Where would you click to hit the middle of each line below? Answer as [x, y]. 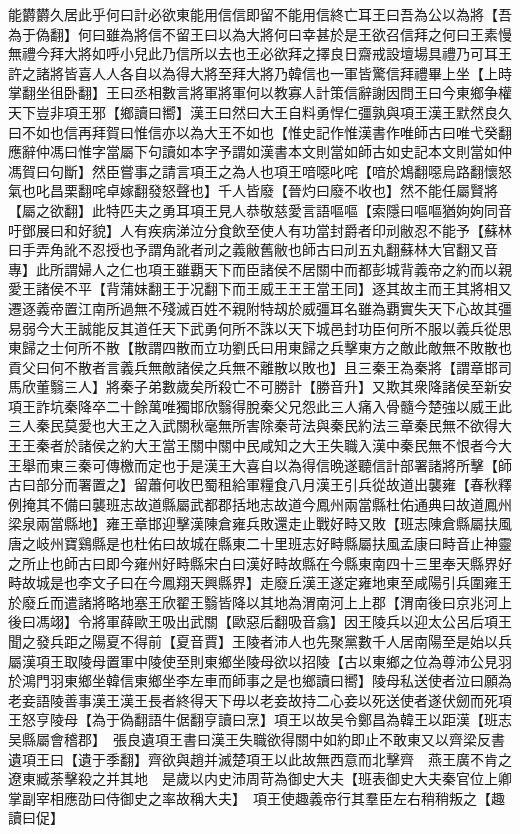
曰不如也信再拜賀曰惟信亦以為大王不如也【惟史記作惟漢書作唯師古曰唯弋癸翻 [260, 131]
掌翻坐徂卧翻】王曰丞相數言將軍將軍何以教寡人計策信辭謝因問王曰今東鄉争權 [260, 92]
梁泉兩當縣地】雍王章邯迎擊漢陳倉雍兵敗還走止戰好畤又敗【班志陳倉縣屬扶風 [260, 523]
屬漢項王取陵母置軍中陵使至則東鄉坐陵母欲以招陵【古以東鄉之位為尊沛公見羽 [260, 660]
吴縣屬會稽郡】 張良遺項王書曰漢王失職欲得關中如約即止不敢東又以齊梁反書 [256, 738]
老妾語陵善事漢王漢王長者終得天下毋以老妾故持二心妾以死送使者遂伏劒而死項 [260, 699]
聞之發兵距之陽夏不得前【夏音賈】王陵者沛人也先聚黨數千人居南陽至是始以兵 [260, 641]
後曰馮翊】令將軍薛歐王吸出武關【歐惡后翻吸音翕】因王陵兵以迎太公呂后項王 [260, 621]
